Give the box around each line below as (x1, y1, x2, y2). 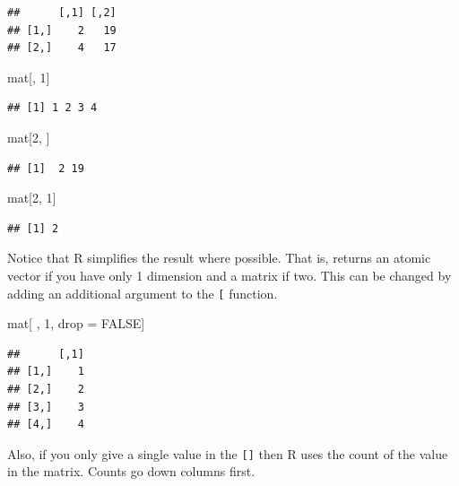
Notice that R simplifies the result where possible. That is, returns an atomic (7, 248, 431, 267)
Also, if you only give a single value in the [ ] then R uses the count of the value (7, 444, 448, 463)
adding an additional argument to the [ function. (7, 283, 278, 302)
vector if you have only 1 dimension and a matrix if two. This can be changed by (7, 265, 452, 284)
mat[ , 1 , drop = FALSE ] (7, 314, 145, 333)
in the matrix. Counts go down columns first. (7, 462, 255, 481)
